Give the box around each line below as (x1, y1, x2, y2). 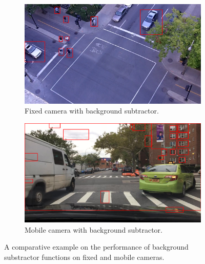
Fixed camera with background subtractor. (25, 105, 159, 116)
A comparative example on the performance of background (4, 241, 189, 252)
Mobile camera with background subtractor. (25, 224, 162, 235)
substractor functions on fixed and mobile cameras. (4, 251, 165, 262)
